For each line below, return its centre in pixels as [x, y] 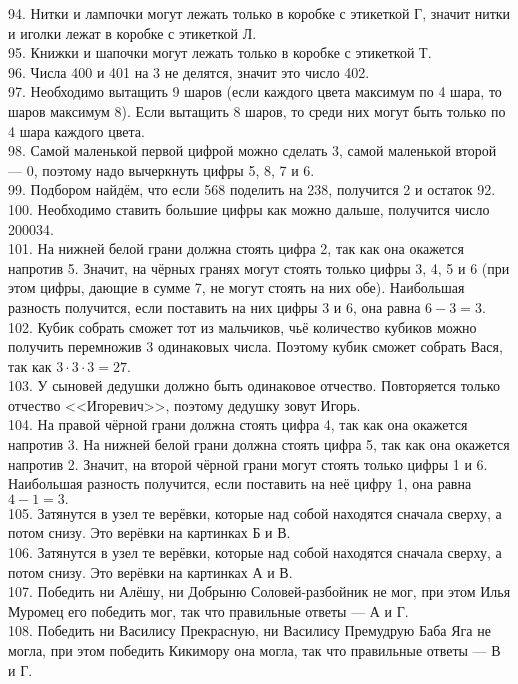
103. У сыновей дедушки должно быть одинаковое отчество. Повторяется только [254, 385]
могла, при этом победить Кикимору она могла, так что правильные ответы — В [254, 650]
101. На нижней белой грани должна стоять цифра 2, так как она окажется [236, 248]
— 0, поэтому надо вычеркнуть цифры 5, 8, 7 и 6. [161, 169]
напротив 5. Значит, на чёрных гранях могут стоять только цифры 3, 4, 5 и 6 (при [259, 267]
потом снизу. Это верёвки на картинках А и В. [150, 571]
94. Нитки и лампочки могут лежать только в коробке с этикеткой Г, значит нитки [259, 13]
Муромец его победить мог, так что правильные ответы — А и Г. [208, 610]
